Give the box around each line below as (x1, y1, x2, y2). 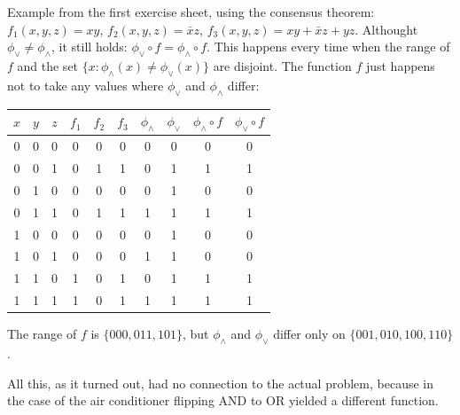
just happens (365, 56, 435, 74)
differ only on (273, 325, 346, 343)
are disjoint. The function (213, 56, 352, 74)
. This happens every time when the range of (207, 37, 450, 56)
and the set (17, 56, 79, 74)
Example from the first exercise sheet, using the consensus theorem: (7, 3, 375, 20)
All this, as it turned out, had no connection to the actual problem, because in (7, 373, 433, 392)
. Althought (355, 20, 418, 38)
